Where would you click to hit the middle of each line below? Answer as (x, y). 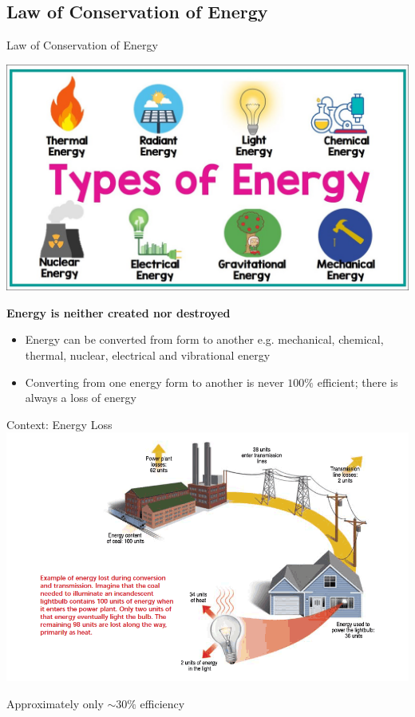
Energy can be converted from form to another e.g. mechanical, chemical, (204, 339)
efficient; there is (358, 382)
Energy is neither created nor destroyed (119, 312)
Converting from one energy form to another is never (154, 382)
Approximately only (55, 703)
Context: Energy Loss (59, 424)
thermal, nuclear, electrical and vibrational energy (148, 355)
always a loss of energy (81, 398)
